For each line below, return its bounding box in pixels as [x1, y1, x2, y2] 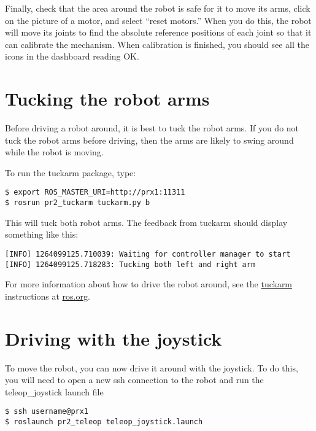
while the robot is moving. [5, 146, 104, 158]
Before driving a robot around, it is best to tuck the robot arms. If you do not [5, 122, 299, 134]
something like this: [5, 228, 79, 241]
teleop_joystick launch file [5, 385, 104, 398]
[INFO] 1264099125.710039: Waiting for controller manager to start [5, 249, 291, 258]
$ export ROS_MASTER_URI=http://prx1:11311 [5, 188, 185, 197]
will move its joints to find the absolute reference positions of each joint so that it [5, 26, 312, 39]
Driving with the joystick [5, 325, 222, 351]
